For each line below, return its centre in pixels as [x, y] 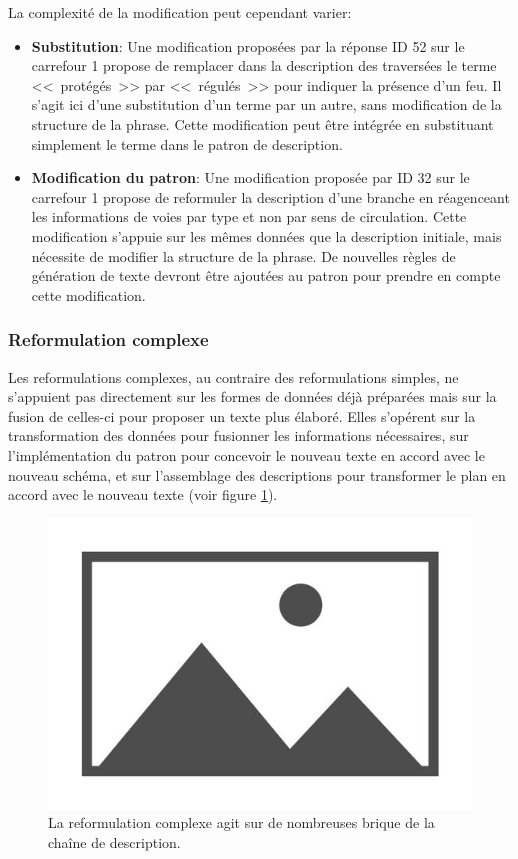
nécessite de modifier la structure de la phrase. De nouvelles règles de [243, 255]
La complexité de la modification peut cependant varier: [180, 12]
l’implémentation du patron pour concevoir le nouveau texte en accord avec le [246, 454]
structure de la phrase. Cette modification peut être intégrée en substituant [262, 123]
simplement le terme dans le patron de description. [187, 143]
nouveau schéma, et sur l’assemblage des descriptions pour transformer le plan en [257, 474]
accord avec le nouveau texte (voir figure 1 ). [143, 494]
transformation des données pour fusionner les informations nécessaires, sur [238, 435]
